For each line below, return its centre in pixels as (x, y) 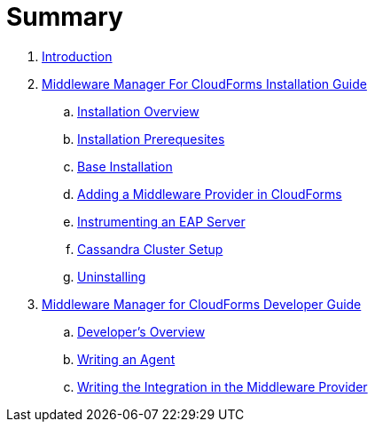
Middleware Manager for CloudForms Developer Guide (202, 304)
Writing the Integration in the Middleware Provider (223, 386)
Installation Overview (138, 111)
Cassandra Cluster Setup (150, 249)
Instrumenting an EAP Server (161, 221)
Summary (65, 17)
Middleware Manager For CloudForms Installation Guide (204, 83)
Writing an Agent (126, 359)
